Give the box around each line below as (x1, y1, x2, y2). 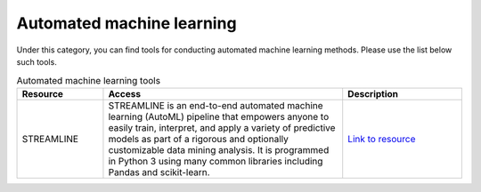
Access (108, 87, 142, 100)
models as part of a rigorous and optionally (108, 132, 289, 145)
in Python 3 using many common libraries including (108, 155, 323, 167)
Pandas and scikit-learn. (108, 165, 210, 178)
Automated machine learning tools (16, 74, 160, 86)
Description (347, 87, 399, 100)
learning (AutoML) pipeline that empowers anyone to (108, 110, 330, 123)
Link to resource (347, 132, 416, 145)
